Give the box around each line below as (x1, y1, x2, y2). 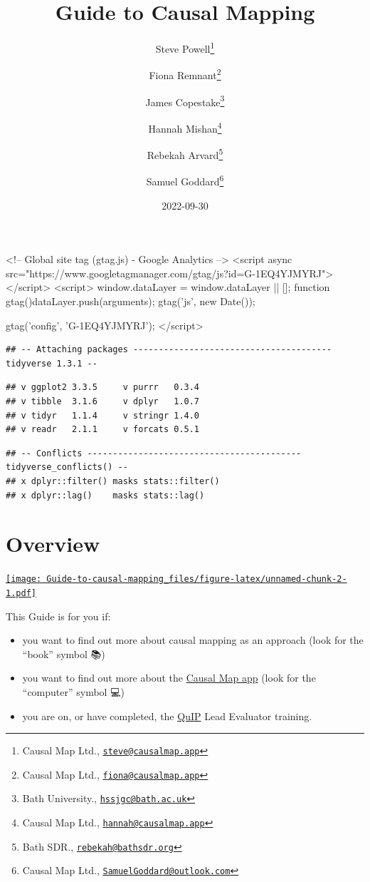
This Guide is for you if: (6, 608, 111, 623)
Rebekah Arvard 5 (147, 145, 223, 162)
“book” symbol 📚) (22, 646, 105, 661)
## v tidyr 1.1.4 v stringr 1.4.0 (6, 410, 200, 421)
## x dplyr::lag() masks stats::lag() (6, 490, 205, 501)
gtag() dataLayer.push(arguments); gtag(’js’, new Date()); (6, 294, 255, 308)
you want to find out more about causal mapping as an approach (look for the (22, 632, 364, 647)
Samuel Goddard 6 (146, 172, 224, 189)
